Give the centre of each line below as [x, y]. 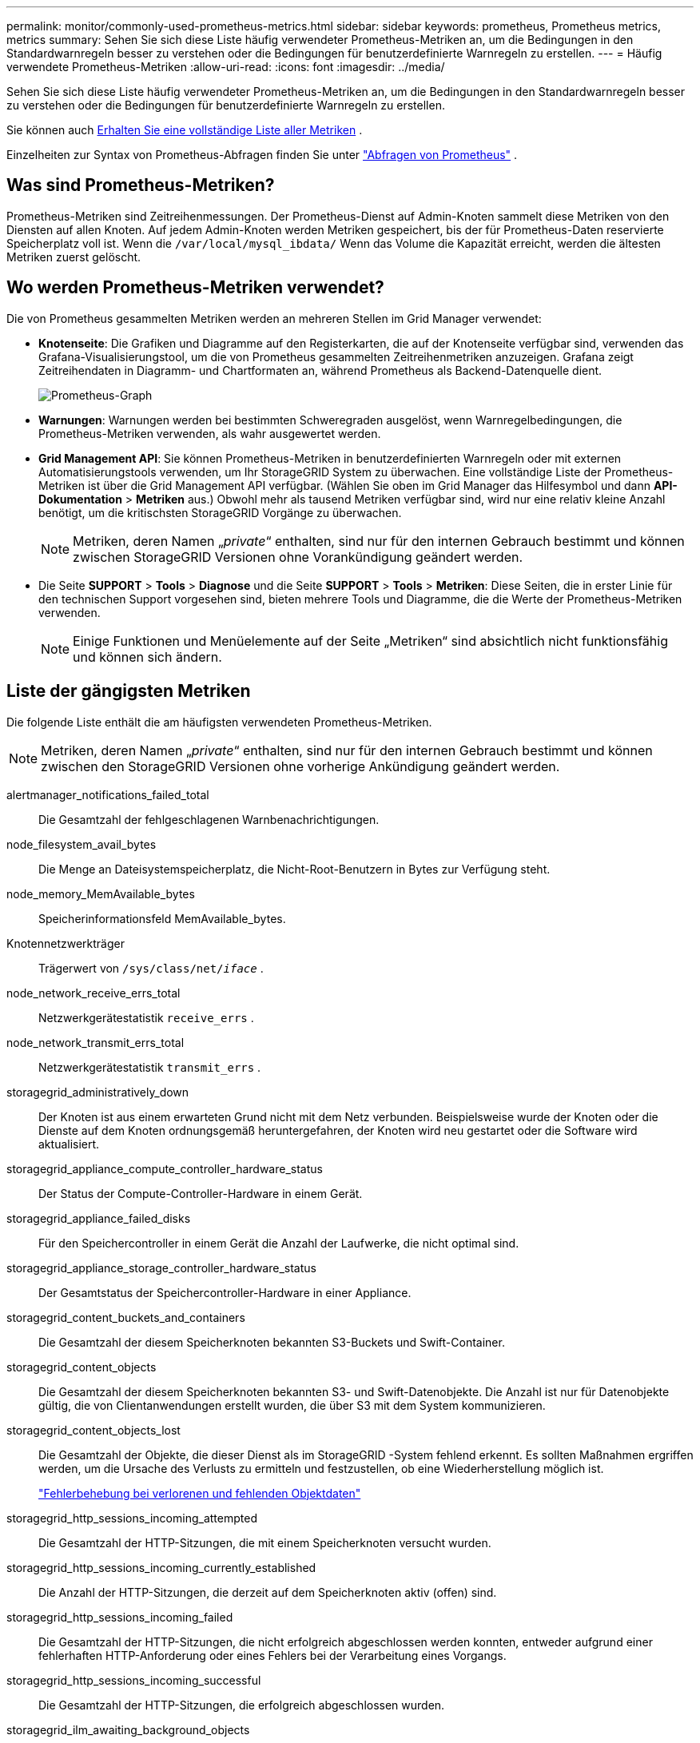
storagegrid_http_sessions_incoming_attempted [132, 1518]
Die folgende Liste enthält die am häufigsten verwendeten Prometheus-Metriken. [219, 722]
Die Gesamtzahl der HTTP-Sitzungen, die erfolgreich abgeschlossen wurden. [242, 1705]
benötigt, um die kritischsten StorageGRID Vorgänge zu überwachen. [220, 512]
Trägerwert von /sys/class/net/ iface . [151, 968]
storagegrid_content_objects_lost [93, 1430]
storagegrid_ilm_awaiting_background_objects [128, 1729]
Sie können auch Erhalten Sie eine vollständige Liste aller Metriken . [185, 130]
